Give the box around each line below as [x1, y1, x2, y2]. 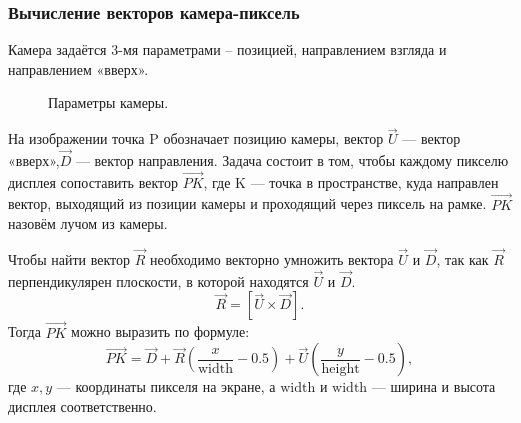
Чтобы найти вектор [8, 249, 130, 270]
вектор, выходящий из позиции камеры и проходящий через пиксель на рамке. [8, 193, 487, 214]
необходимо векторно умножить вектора [149, 249, 394, 270]
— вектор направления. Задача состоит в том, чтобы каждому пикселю [75, 150, 509, 171]
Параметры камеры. [48, 92, 169, 113]
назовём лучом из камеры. [8, 213, 168, 234]
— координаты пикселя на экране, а [56, 376, 276, 397]
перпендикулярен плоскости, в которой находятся [8, 270, 309, 291]
